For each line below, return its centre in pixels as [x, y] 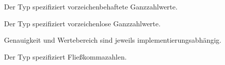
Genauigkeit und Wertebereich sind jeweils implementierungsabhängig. [113, 40]
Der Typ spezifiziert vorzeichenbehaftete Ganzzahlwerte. [91, 6]
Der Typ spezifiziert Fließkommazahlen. [65, 56]
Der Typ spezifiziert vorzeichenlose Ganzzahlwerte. [82, 23]
